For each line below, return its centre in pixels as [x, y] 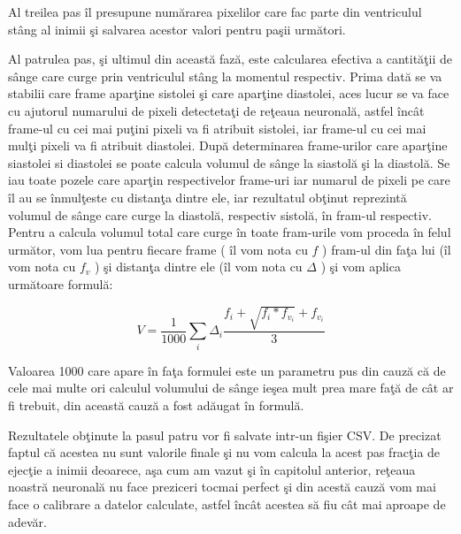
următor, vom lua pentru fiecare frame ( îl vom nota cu [158, 249]
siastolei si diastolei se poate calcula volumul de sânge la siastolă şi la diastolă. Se [229, 162]
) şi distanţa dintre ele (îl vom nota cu [198, 267]
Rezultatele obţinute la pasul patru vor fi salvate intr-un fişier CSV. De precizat [225, 435]
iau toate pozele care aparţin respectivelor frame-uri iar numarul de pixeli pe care [229, 180]
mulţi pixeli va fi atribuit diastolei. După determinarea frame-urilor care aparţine [228, 145]
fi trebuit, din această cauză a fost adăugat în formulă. [156, 405]
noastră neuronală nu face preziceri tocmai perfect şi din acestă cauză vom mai [222, 487]
